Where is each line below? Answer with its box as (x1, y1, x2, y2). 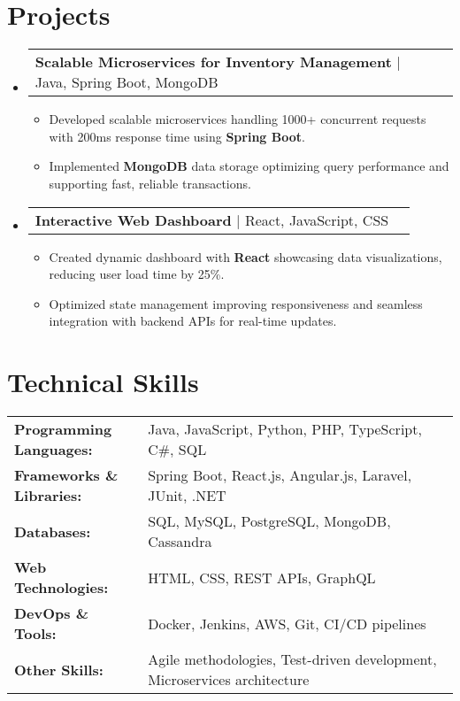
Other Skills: (14, 659, 103, 680)
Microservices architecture (148, 669, 310, 689)
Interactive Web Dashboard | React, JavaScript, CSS (34, 209, 389, 230)
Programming (14, 419, 112, 439)
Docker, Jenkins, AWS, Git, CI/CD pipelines (148, 612, 426, 634)
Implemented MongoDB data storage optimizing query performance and (49, 157, 449, 175)
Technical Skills (7, 364, 199, 400)
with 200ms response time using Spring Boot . (49, 127, 305, 145)
